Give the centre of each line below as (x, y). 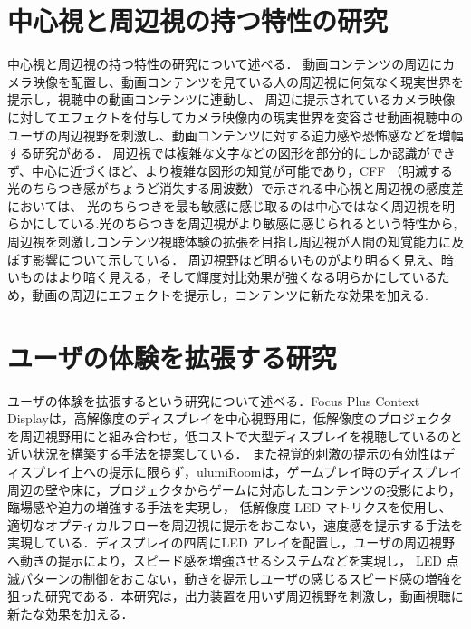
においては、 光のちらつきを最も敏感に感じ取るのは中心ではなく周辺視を (225, 205)
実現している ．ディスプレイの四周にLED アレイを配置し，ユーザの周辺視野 (231, 542)
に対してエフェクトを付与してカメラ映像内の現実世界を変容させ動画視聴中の (235, 116)
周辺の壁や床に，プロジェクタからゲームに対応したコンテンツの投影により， (235, 489)
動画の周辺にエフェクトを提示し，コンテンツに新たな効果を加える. (230, 294)
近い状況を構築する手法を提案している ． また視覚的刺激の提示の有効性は (225, 454)
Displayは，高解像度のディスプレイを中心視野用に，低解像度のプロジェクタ (230, 418)
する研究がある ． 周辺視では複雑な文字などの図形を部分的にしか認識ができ (231, 153)
